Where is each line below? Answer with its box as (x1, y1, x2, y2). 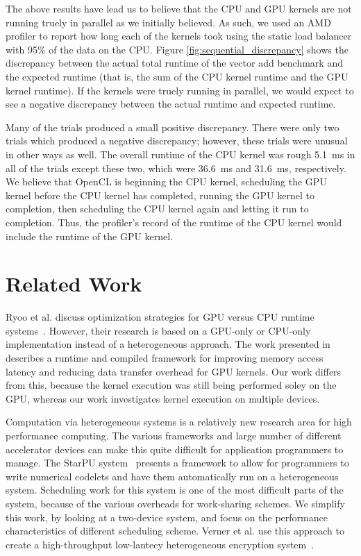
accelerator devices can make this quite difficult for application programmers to (6, 441, 344, 456)
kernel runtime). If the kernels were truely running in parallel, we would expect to (6, 83, 354, 97)
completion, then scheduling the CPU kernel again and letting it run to (6, 201, 309, 216)
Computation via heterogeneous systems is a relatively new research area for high (6, 414, 352, 429)
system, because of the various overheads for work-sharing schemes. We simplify (6, 496, 345, 510)
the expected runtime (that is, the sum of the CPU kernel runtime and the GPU (6, 69, 349, 83)
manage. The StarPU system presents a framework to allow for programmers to (6, 455, 349, 470)
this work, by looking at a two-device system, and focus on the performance (6, 509, 328, 524)
